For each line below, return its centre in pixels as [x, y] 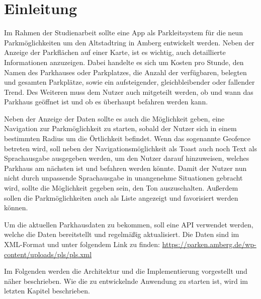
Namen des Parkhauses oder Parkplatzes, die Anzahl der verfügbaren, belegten [125, 72]
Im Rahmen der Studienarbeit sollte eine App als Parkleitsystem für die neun [123, 33]
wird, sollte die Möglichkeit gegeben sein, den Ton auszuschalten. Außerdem [121, 188]
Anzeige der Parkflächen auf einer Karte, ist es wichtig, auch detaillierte [115, 52]
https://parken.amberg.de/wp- [209, 244]
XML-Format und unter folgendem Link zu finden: [82, 244]
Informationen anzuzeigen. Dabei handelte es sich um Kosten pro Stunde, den [124, 62]
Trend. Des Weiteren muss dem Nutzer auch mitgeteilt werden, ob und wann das [129, 92]
